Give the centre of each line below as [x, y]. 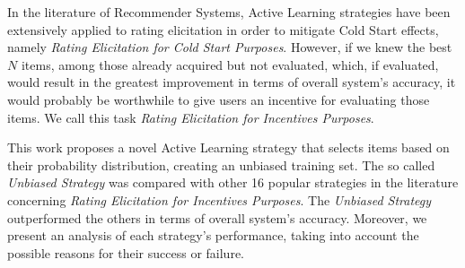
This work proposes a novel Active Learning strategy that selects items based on [228, 147]
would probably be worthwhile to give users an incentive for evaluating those [219, 99]
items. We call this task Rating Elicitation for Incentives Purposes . [191, 117]
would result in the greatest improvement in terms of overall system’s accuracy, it [232, 82]
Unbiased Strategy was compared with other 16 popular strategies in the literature [233, 182]
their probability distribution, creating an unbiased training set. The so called [221, 164]
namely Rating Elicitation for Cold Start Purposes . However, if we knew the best [230, 47]
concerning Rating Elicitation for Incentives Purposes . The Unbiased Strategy [219, 199]
